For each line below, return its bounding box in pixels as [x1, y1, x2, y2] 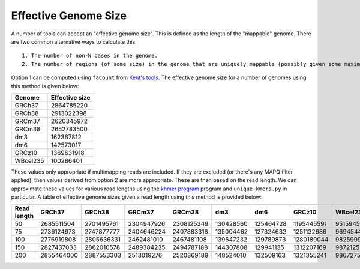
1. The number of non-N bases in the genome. [22, 52, 158, 59]
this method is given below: [11, 82, 79, 89]
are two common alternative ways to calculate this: [11, 38, 137, 45]
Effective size [50, 93, 91, 101]
